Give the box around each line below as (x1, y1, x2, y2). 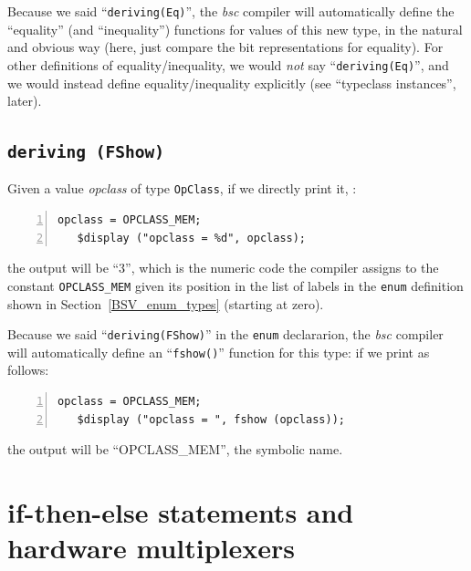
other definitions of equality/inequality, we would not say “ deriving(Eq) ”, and (7, 55, 449, 74)
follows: (7, 360, 49, 379)
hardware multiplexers (7, 529, 296, 566)
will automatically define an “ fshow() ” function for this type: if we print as (7, 342, 430, 361)
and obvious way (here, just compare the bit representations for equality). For (7, 37, 444, 57)
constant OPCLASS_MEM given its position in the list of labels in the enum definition (7, 275, 464, 295)
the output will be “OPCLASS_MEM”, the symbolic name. (7, 440, 343, 459)
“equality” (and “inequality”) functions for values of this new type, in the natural (7, 19, 463, 38)
